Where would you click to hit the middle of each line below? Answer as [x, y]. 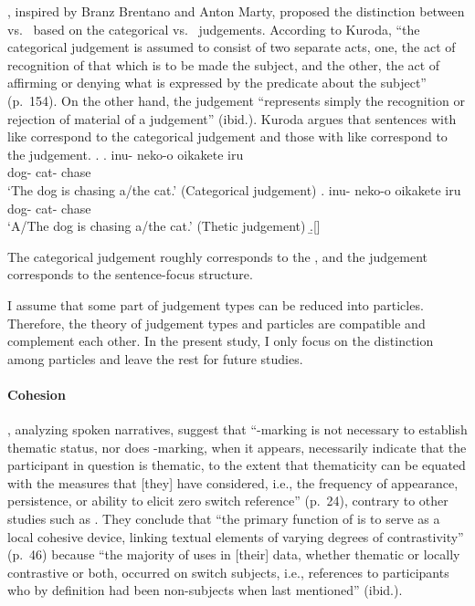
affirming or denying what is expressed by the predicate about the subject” [217, 83]
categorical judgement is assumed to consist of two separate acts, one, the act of [232, 47]
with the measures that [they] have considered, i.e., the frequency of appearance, [233, 482]
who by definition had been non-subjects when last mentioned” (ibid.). [205, 590]
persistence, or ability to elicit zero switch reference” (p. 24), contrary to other [228, 501]
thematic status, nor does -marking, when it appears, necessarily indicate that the [237, 447]
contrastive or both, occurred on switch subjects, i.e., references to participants [228, 572]
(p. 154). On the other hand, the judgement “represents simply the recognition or [236, 100]
